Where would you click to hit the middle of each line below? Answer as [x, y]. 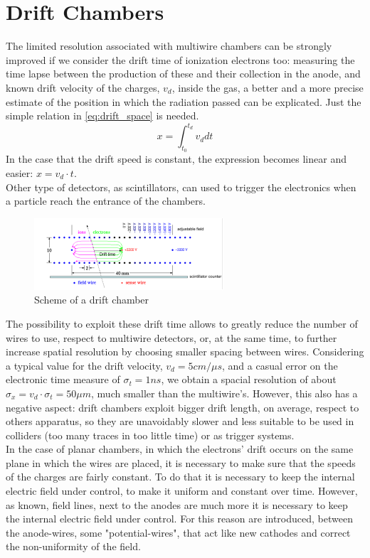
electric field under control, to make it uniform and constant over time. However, [182, 491]
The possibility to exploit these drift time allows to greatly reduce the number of [182, 323]
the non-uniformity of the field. [73, 546]
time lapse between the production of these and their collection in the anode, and [183, 74]
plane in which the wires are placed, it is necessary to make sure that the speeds [181, 462]
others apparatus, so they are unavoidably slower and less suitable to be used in [180, 421]
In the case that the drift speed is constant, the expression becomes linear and [176, 159]
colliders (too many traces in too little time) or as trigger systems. [150, 435]
